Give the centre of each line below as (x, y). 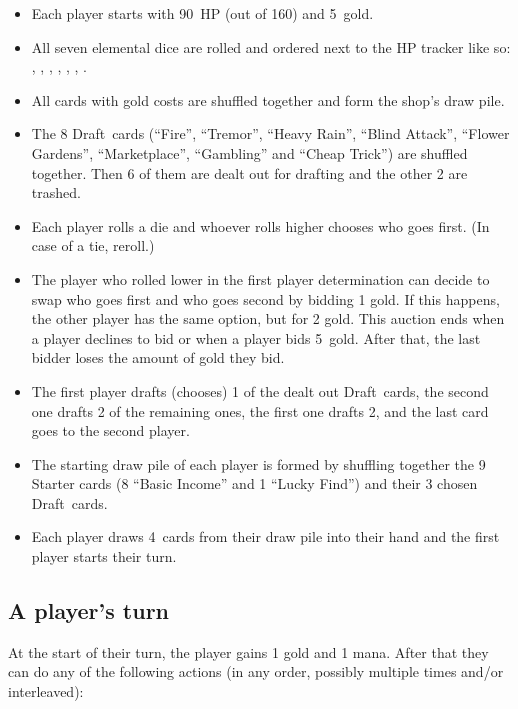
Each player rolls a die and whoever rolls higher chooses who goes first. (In (260, 225)
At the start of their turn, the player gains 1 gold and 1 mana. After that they (248, 651)
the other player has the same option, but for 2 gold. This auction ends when (268, 318)
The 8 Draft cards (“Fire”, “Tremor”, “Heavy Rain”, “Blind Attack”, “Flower (270, 133)
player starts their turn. (104, 556)
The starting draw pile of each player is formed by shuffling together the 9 (258, 463)
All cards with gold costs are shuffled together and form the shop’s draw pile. (268, 99)
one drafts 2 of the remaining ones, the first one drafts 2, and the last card (260, 410)
